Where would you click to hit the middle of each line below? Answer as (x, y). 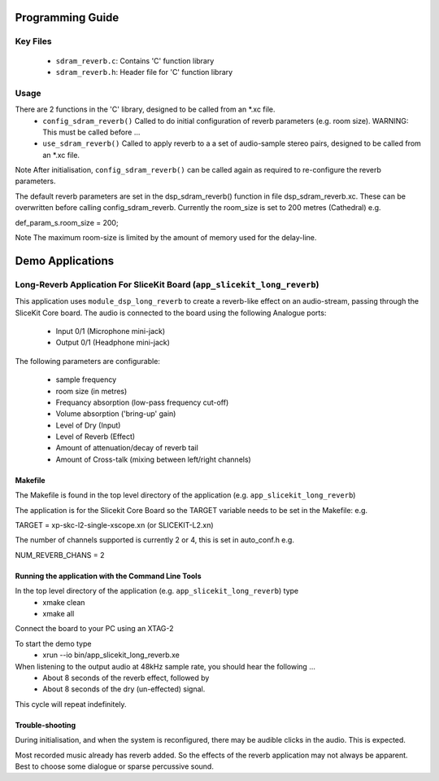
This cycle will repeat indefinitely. (71, 704)
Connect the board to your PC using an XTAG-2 (94, 629)
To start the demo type (53, 643)
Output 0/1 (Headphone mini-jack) (113, 343)
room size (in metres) (91, 391)
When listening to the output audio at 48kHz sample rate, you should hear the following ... (165, 666)
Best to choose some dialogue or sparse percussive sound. (115, 766)
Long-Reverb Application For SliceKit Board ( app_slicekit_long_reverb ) (167, 284)
